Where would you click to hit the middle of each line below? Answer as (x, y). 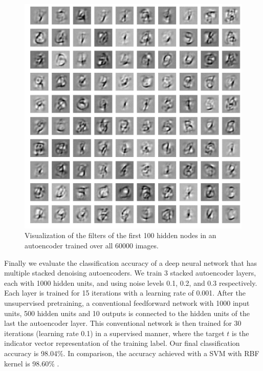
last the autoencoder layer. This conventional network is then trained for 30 (123, 323)
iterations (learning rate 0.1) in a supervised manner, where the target (114, 333)
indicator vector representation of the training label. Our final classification (122, 343)
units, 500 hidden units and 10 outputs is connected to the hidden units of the (127, 313)
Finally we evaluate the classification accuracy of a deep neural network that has (131, 262)
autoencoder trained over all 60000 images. (92, 245)
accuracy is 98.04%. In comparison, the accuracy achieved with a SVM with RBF (132, 353)
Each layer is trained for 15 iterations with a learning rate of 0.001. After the (125, 293)
